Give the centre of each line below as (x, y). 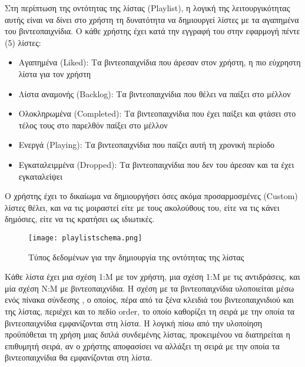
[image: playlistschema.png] (85, 238)
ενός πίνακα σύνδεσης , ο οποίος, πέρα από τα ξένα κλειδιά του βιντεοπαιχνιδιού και (149, 300)
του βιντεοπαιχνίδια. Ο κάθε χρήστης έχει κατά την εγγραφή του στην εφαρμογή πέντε (152, 31)
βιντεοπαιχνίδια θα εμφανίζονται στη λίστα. (79, 357)
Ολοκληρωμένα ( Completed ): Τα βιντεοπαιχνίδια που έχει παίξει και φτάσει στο (157, 113)
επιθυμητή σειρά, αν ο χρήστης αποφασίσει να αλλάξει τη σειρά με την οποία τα (142, 345)
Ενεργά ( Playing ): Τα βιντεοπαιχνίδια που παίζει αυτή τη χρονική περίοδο (146, 145)
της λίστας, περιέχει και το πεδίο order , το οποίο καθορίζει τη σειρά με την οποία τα (150, 311)
